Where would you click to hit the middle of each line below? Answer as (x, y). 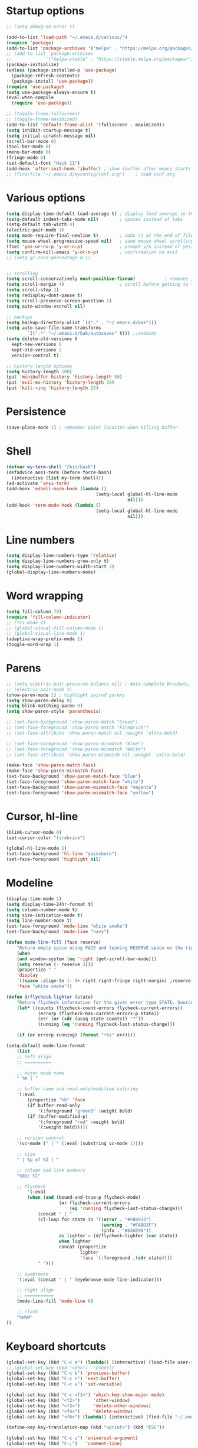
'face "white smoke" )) (44, 986)
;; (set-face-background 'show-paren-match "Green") (72, 722)
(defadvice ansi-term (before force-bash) (59, 472)
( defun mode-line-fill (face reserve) (54, 942)
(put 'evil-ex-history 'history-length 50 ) (60, 383)
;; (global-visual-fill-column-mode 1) (55, 628)
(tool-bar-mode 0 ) (29, 147)
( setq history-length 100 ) (39, 371)
